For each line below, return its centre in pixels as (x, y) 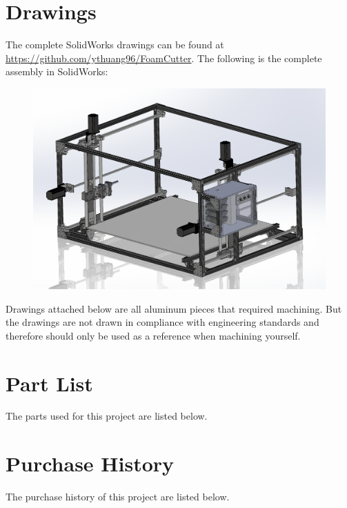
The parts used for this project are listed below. (107, 416)
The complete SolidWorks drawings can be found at (115, 45)
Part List (49, 383)
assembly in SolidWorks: (57, 71)
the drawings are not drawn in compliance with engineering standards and (162, 322)
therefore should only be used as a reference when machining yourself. (153, 335)
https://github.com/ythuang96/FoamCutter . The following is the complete (164, 58)
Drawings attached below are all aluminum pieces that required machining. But (174, 308)
